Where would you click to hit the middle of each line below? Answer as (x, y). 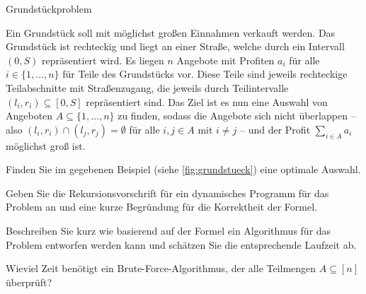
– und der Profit (275, 129)
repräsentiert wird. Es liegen (103, 60)
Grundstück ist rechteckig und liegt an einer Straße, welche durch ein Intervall (175, 46)
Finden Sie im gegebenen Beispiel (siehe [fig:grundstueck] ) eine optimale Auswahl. (183, 169)
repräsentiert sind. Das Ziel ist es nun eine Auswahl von (207, 101)
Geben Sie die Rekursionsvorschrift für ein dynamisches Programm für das (167, 193)
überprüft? (29, 282)
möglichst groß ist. (46, 145)
